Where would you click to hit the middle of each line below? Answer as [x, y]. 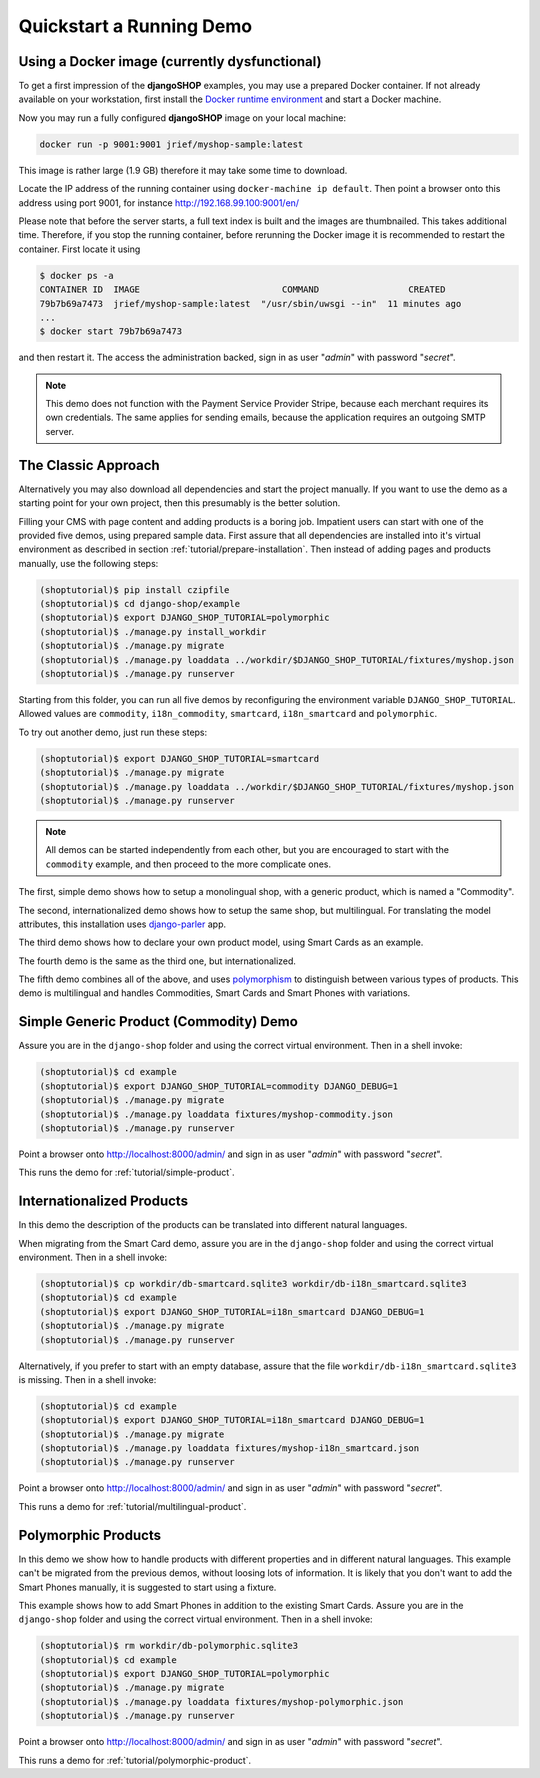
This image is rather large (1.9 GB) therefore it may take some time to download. [183, 170]
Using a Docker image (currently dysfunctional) [170, 61]
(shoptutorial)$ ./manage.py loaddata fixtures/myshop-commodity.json [216, 1114]
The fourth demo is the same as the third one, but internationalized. [157, 961]
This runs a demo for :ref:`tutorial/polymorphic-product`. [135, 1760]
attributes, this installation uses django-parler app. [122, 924]
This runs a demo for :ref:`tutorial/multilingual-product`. [132, 1506]
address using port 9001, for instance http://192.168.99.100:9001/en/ [159, 202]
